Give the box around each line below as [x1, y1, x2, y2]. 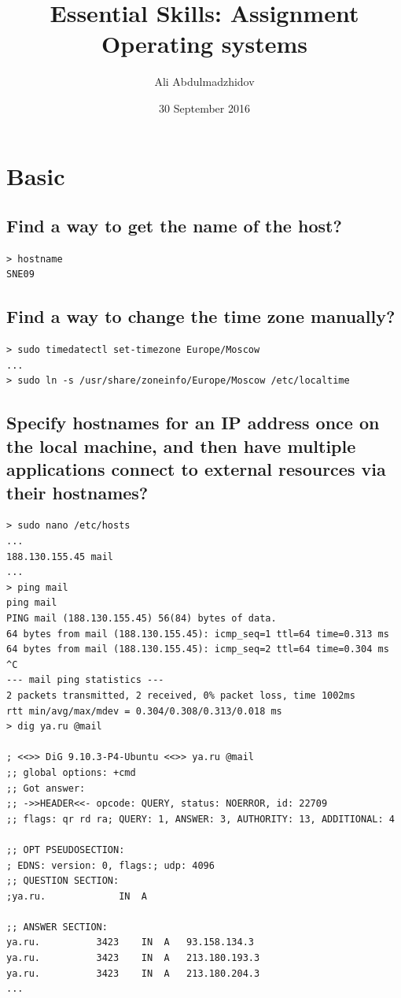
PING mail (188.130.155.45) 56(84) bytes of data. [6, 613, 277, 624]
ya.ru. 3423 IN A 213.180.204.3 [6, 967, 260, 979]
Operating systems [101, 28, 308, 60]
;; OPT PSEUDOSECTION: [6, 844, 125, 855]
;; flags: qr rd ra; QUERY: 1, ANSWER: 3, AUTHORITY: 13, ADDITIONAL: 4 [6, 813, 395, 825]
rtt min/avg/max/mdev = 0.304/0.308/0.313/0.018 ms [6, 705, 282, 717]
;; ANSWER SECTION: [6, 921, 108, 933]
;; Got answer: [6, 782, 86, 794]
